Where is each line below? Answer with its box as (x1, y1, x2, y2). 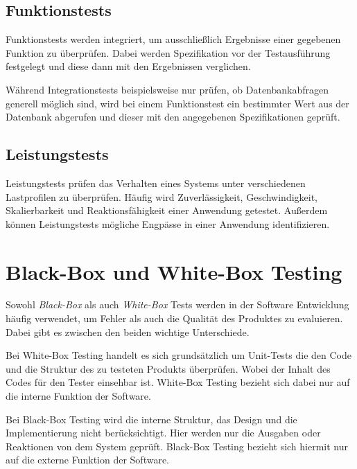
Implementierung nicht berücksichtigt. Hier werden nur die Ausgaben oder (6, 425, 321, 440)
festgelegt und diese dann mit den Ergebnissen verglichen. (6, 59, 251, 73)
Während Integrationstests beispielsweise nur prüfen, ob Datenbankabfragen (6, 82, 329, 96)
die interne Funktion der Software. (6, 389, 151, 403)
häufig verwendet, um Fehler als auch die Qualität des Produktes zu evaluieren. (6, 311, 343, 326)
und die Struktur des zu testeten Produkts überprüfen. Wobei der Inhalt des (6, 361, 331, 375)
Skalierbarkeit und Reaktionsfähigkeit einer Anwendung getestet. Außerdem (6, 203, 328, 218)
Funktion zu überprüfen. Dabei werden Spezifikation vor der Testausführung (6, 45, 331, 60)
